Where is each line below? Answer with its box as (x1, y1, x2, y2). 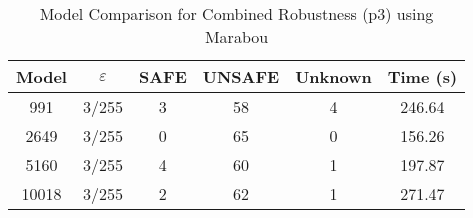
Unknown (295, 65, 372, 88)
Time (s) (387, 65, 458, 88)
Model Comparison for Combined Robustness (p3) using (39, 2, 434, 25)
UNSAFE (202, 65, 280, 88)
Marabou (204, 25, 269, 48)
